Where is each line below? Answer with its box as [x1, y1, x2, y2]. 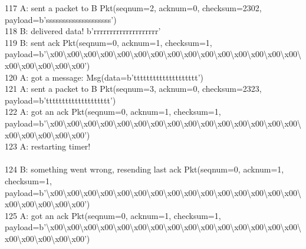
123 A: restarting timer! [5, 140, 91, 152]
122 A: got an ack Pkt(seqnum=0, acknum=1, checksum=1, [5, 105, 221, 118]
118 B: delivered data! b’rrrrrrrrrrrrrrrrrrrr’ [5, 25, 161, 37]
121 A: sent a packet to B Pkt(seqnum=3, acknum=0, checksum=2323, [5, 82, 262, 95]
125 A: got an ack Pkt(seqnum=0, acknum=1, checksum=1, [5, 209, 221, 221]
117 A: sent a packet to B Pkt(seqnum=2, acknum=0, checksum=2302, [5, 2, 262, 14]
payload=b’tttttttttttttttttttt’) [5, 94, 116, 106]
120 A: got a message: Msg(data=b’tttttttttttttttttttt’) [5, 71, 204, 83]
